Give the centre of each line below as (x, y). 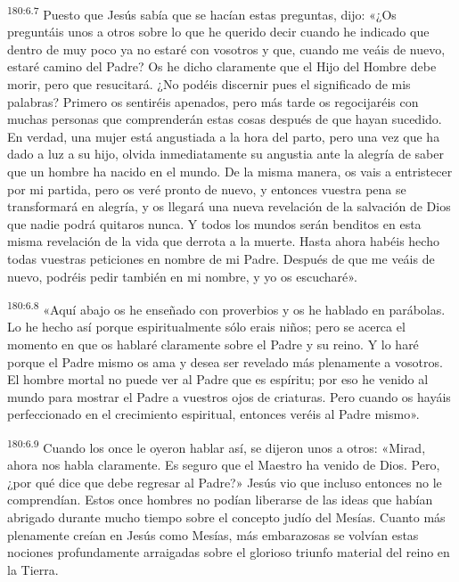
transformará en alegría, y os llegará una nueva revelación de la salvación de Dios (229, 206)
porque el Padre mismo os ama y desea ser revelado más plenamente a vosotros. (225, 361)
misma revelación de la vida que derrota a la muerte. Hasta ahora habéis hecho (223, 241)
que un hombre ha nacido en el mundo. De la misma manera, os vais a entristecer (230, 171)
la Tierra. (33, 569)
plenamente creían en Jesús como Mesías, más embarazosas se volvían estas (213, 534)
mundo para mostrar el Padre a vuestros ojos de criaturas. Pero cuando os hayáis (229, 396)
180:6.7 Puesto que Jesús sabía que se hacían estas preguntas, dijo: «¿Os (202, 13)
